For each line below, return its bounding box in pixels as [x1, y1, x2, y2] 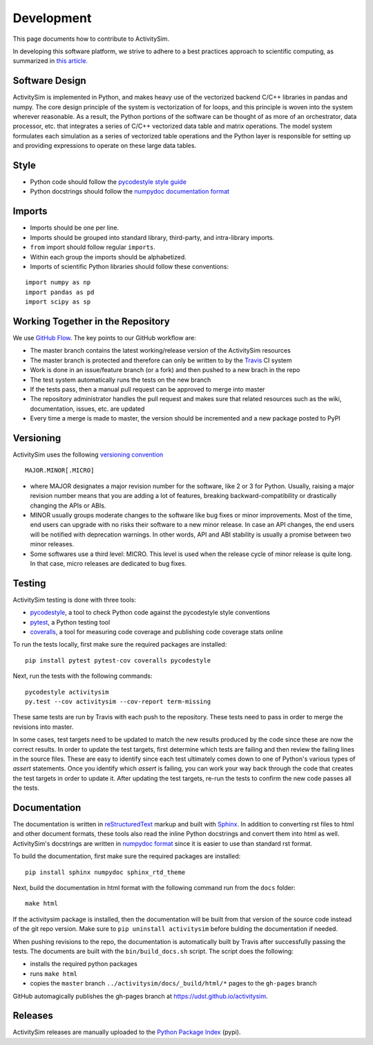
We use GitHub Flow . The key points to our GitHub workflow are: [12, 334, 196, 342]
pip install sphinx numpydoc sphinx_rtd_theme [25, 868, 186, 876]
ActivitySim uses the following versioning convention [12, 450, 164, 459]
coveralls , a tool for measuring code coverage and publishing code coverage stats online [30, 628, 283, 636]
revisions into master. [12, 723, 74, 731]
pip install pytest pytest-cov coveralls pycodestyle [25, 656, 211, 664]
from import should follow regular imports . [30, 243, 155, 252]
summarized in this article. [12, 57, 88, 65]
